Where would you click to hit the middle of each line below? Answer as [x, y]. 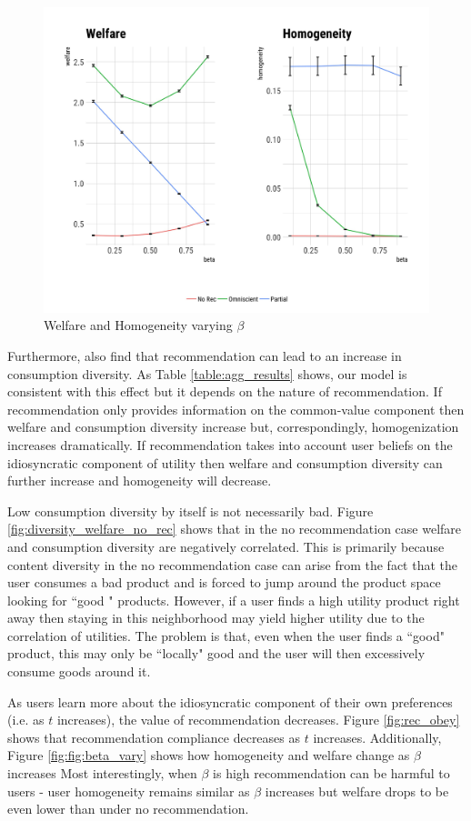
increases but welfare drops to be [357, 791]
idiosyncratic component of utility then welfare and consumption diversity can [225, 462]
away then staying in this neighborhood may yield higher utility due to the [216, 618]
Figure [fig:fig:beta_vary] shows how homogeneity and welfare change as [209, 755]
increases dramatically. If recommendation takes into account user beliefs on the [230, 444]
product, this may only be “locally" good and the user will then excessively [216, 653]
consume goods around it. [79, 671]
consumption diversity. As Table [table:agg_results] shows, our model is [207, 373]
